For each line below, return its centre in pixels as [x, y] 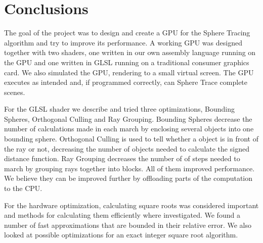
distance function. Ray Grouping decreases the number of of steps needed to [122, 158]
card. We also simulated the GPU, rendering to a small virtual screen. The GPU [129, 72]
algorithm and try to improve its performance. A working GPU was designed [123, 42]
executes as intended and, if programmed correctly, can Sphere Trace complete [126, 82]
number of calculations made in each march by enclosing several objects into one [129, 129]
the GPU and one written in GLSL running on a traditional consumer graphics [127, 62]
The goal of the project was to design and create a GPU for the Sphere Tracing [127, 33]
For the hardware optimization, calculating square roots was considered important [131, 205]
